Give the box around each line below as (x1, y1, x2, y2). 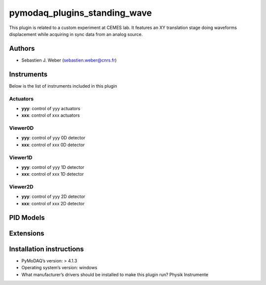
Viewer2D (9, 184, 34, 190)
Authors (9, 44, 35, 53)
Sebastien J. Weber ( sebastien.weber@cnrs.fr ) (21, 57, 117, 63)
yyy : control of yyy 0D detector (21, 135, 86, 141)
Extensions (9, 229, 44, 237)
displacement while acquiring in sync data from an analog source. (9, 31, 143, 37)
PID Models (9, 213, 45, 222)
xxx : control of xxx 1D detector (21, 171, 84, 177)
